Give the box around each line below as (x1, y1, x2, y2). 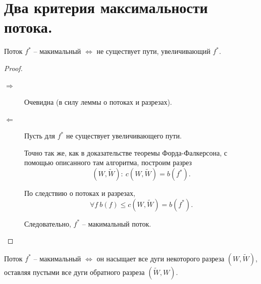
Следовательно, (24, 218, 71, 229)
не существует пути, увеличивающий (96, 46, 211, 56)
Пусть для (24, 130, 56, 141)
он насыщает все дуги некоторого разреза (96, 253, 225, 263)
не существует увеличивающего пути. (66, 130, 182, 141)
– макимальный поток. (82, 218, 151, 229)
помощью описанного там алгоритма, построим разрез (24, 157, 192, 168)
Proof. (4, 62, 23, 73)
